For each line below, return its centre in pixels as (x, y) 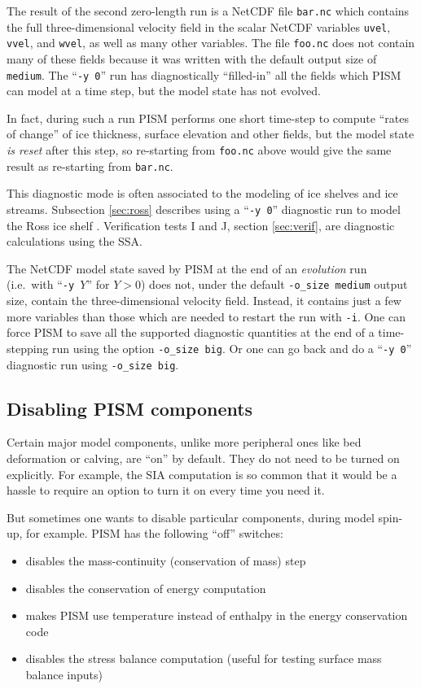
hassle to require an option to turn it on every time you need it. (166, 490)
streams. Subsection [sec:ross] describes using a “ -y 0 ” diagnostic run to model (204, 209)
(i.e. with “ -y (41, 284)
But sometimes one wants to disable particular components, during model (191, 517)
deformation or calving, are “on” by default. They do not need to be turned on (203, 458)
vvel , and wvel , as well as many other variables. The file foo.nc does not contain (211, 43)
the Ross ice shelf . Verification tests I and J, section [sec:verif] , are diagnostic (201, 225)
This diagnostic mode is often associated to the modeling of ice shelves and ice (202, 193)
